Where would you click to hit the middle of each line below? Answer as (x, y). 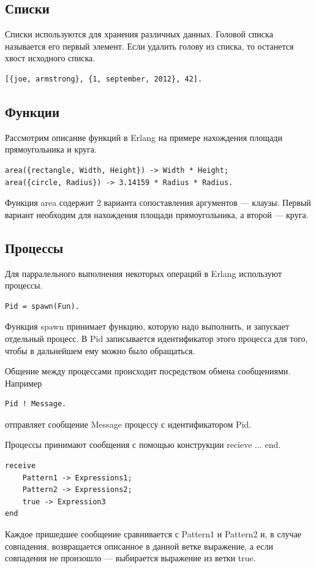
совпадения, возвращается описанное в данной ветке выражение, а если (139, 546)
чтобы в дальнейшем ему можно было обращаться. (100, 350)
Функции (32, 111)
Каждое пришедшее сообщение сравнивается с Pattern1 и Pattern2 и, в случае (153, 534)
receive (21, 466)
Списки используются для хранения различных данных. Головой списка (139, 34)
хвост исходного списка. (50, 58)
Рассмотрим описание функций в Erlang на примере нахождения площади (144, 137)
